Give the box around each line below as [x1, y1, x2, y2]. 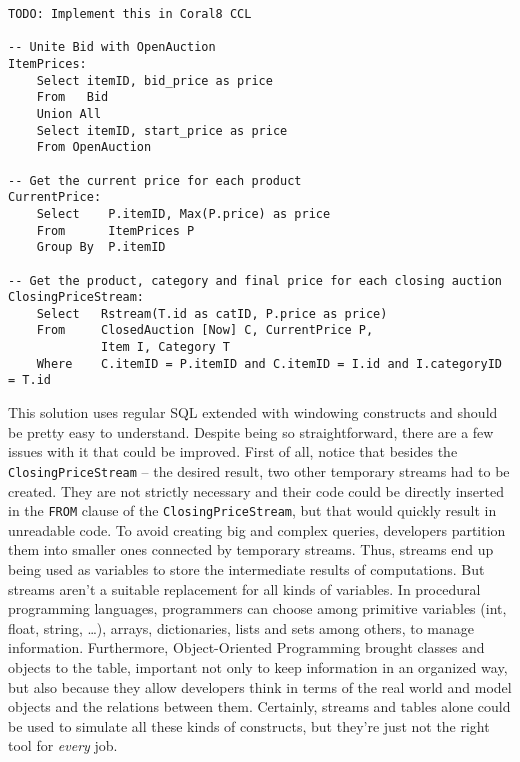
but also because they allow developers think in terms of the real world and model [8, 676, 512, 697]
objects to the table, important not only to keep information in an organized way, [8, 656, 508, 677]
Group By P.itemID [36, 240, 166, 255]
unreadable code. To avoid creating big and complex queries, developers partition [8, 519, 506, 540]
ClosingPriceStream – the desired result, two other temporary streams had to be [8, 460, 510, 481]
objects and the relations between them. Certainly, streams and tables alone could [8, 696, 511, 717]
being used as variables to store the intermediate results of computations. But [8, 558, 485, 579]
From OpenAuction [36, 140, 152, 155]
